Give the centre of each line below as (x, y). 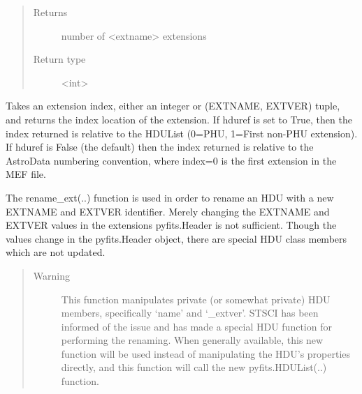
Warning (51, 275)
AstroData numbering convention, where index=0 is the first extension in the (171, 160)
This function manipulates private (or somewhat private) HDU (196, 299)
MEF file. (26, 174)
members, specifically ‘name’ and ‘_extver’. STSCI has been (190, 313)
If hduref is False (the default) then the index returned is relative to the (160, 147)
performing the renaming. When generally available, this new (192, 340)
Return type (59, 59)
